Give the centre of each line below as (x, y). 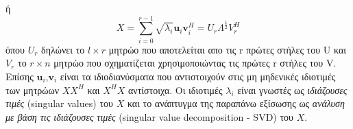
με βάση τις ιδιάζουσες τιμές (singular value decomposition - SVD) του (150, 116)
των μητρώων (33, 90)
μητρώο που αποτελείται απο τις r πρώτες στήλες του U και (228, 49)
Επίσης (20, 76)
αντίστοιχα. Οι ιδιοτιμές (175, 90)
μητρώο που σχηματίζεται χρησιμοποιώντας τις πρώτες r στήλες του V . (195, 63)
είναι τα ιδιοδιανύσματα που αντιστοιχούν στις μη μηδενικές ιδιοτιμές (198, 76)
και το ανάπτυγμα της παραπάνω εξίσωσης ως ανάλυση (236, 103)
